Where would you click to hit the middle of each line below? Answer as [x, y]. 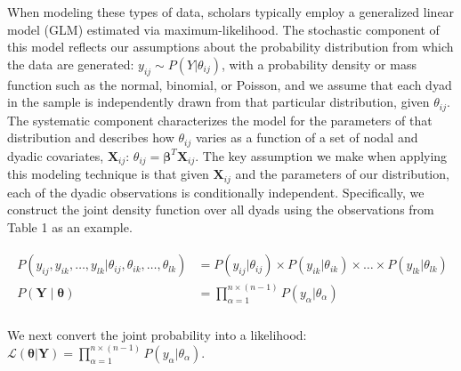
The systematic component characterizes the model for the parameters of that [220, 120]
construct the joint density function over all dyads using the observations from [221, 210]
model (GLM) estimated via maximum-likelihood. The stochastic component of [223, 29]
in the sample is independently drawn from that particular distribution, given [218, 102]
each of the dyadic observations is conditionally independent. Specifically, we [216, 192]
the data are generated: [71, 64]
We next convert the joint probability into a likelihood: [157, 334]
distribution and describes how [91, 137]
